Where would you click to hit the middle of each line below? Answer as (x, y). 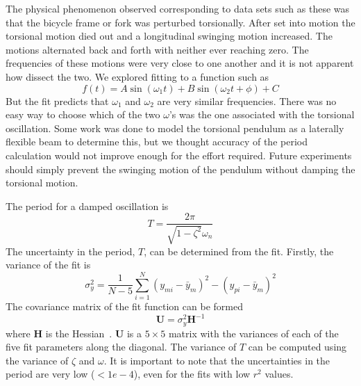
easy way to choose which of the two (83, 114)
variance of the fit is (48, 265)
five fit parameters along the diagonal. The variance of (121, 347)
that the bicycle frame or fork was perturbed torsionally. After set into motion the (180, 22)
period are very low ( (50, 374)
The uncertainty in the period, (70, 251)
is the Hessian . (79, 333)
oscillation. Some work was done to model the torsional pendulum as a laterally (175, 128)
